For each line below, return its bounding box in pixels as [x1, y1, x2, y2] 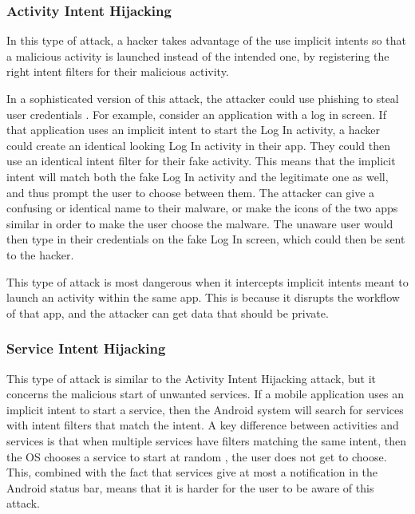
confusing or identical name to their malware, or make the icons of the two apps [6, 200, 398, 216]
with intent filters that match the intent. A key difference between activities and [6, 417, 399, 433]
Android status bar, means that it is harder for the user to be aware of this [6, 479, 374, 496]
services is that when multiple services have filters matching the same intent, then [6, 432, 407, 449]
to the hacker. [6, 246, 74, 263]
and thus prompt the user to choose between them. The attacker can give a [6, 184, 375, 200]
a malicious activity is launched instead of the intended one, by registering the [6, 47, 389, 64]
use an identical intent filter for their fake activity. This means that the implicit [6, 152, 396, 169]
